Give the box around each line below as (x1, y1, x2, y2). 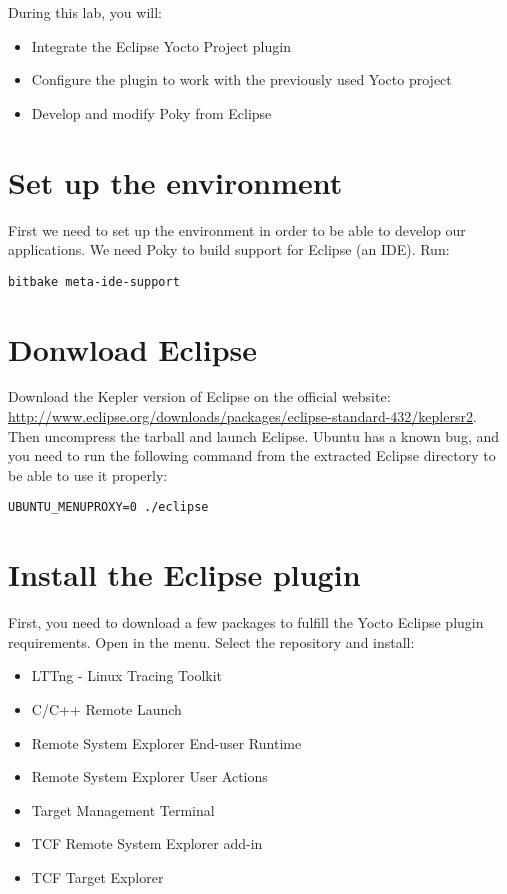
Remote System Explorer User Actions (31, 766, 268, 787)
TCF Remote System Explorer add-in (31, 833, 263, 854)
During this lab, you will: (8, 2, 162, 22)
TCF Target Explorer (31, 866, 164, 887)
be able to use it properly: (8, 464, 168, 485)
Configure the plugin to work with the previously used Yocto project (31, 69, 452, 90)
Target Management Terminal (31, 799, 215, 820)
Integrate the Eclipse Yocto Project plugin (31, 35, 291, 56)
